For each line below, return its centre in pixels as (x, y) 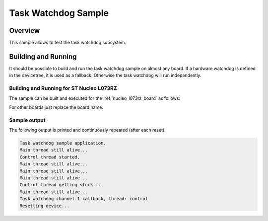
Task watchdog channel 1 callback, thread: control (84, 199)
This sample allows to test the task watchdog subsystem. (68, 43)
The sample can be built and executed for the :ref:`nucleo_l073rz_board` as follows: (95, 98)
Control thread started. (50, 157)
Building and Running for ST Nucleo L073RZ (63, 88)
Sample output (27, 120)
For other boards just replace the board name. (56, 107)
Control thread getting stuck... (60, 185)
